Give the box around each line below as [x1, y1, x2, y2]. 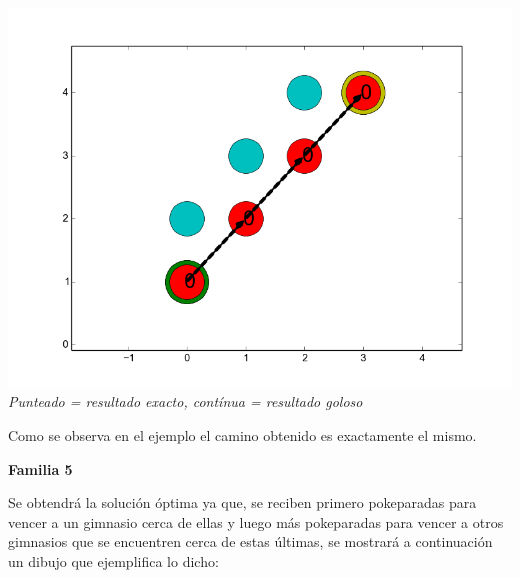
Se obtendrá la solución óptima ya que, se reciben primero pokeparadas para [8, 492, 477, 513]
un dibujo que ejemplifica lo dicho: [8, 551, 219, 572]
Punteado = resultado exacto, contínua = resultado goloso [8, 391, 363, 412]
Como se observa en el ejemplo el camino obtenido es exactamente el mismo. [8, 425, 477, 446]
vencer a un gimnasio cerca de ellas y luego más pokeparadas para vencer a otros [8, 511, 504, 532]
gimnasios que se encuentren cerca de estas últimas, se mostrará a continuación [8, 531, 493, 552]
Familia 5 [8, 458, 73, 479]
